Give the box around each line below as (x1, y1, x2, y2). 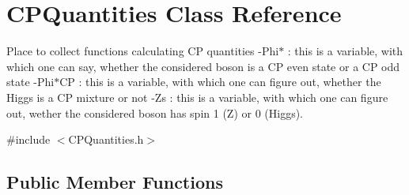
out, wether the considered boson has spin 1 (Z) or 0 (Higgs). (6, 104, 303, 121)
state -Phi (6, 73, 55, 90)
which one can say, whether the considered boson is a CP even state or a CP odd (6, 58, 400, 74)
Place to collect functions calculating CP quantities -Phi (6, 43, 279, 59)
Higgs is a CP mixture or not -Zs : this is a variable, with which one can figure (6, 88, 388, 105)
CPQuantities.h (68, 131, 144, 148)
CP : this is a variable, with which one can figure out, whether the (59, 73, 381, 90)
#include (6, 131, 51, 148)
